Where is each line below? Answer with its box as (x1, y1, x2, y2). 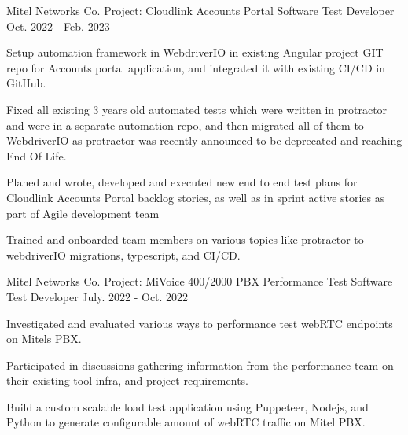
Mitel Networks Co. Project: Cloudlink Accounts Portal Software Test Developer (6, 2, 395, 18)
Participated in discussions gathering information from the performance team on (6, 356, 394, 373)
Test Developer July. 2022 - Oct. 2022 (6, 288, 189, 304)
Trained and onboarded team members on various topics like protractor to (6, 231, 364, 248)
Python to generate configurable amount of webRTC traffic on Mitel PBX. (6, 414, 366, 430)
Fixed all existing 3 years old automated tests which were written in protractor (6, 101, 388, 117)
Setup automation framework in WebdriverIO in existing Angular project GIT (6, 44, 384, 61)
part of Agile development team (6, 205, 160, 221)
